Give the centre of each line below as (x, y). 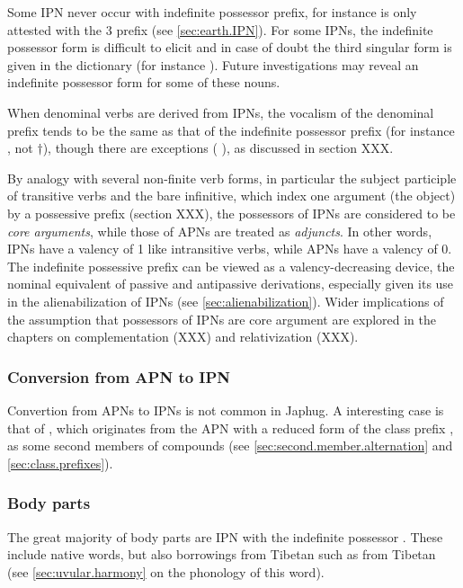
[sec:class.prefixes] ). (60, 463)
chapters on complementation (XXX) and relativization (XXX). (183, 337)
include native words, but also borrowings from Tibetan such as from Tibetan (222, 554)
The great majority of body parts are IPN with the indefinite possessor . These (225, 536)
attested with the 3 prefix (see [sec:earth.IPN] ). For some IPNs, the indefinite (220, 29)
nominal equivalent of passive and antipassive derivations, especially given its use (231, 284)
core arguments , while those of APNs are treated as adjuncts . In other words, (220, 231)
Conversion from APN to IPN (119, 376)
